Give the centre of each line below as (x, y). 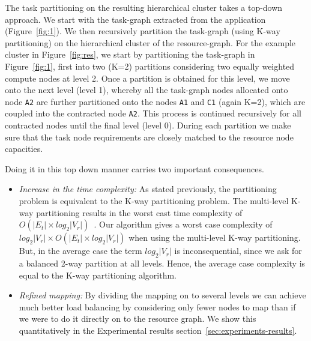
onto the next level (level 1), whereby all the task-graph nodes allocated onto (146, 90)
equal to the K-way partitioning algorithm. (98, 275)
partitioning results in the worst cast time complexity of (139, 212)
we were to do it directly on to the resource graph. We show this (137, 318)
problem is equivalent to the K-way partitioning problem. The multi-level (154, 201)
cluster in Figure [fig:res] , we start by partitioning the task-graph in (130, 54)
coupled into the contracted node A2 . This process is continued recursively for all (153, 113)
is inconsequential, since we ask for (238, 251)
